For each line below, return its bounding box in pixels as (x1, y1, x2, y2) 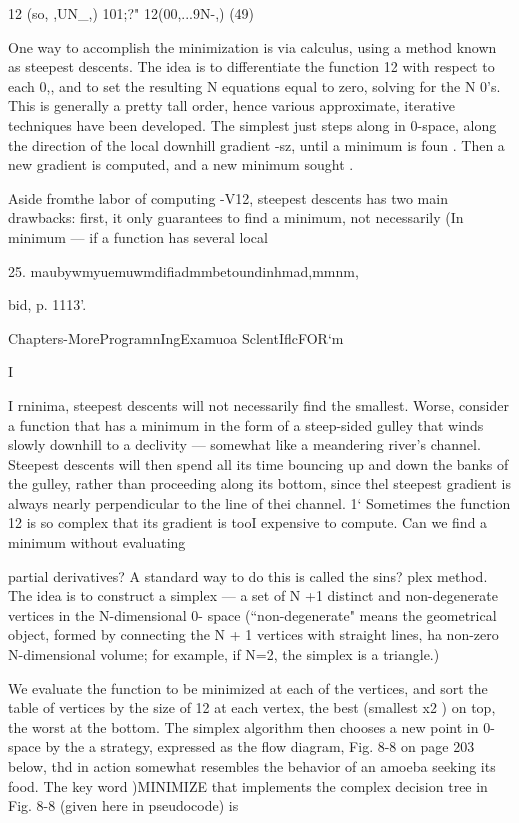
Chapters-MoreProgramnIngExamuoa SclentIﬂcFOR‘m (8, 327, 344, 348)
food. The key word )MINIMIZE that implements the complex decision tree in (8, 775, 488, 796)
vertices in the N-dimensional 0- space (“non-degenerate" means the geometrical (8, 604, 497, 625)
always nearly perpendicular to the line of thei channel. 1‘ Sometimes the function (8, 492, 511, 513)
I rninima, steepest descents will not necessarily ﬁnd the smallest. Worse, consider (8, 394, 509, 415)
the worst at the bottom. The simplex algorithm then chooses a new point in (8, 716, 479, 737)
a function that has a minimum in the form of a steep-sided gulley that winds (8, 414, 484, 435)
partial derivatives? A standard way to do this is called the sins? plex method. (8, 565, 488, 586)
